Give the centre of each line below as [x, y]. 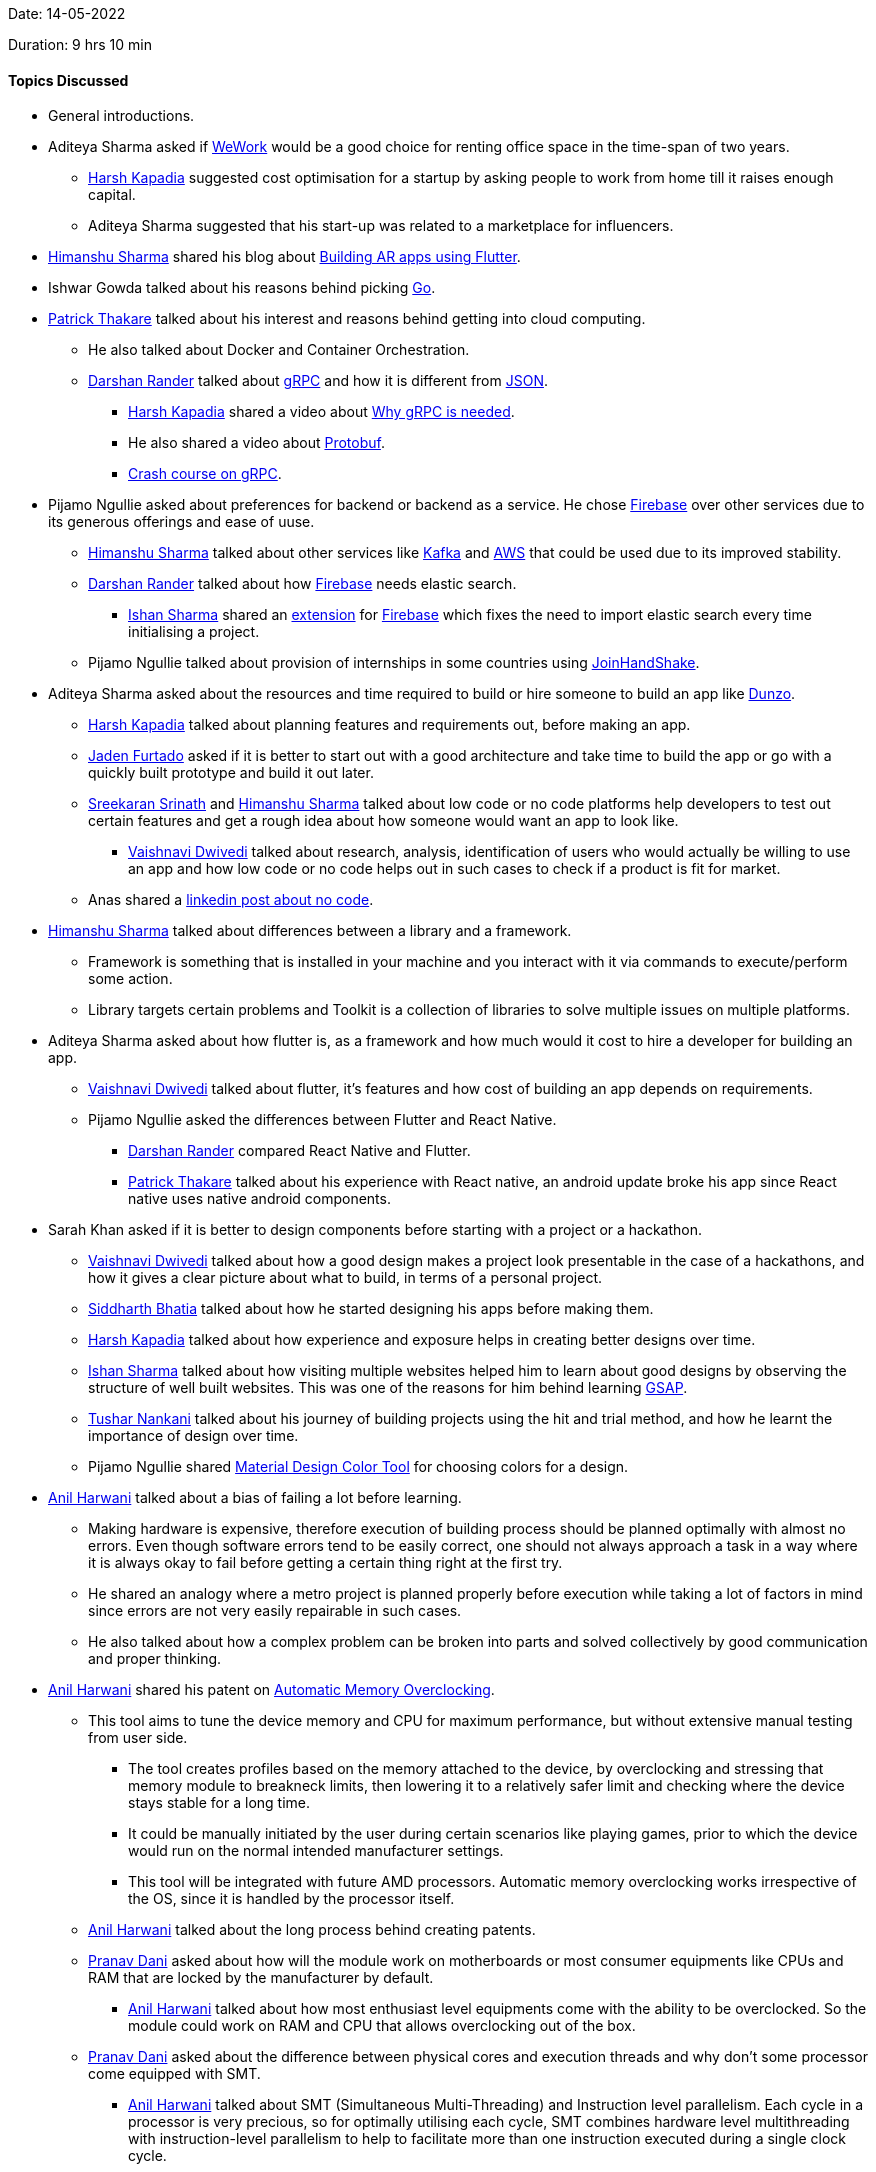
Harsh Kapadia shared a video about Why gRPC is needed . [321, 412]
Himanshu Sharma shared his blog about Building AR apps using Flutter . [284, 257]
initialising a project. [194, 632]
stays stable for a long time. [219, 1803]
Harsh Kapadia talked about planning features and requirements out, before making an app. [389, 725]
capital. [112, 195]
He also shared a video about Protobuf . [256, 443]
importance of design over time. [193, 1436]
